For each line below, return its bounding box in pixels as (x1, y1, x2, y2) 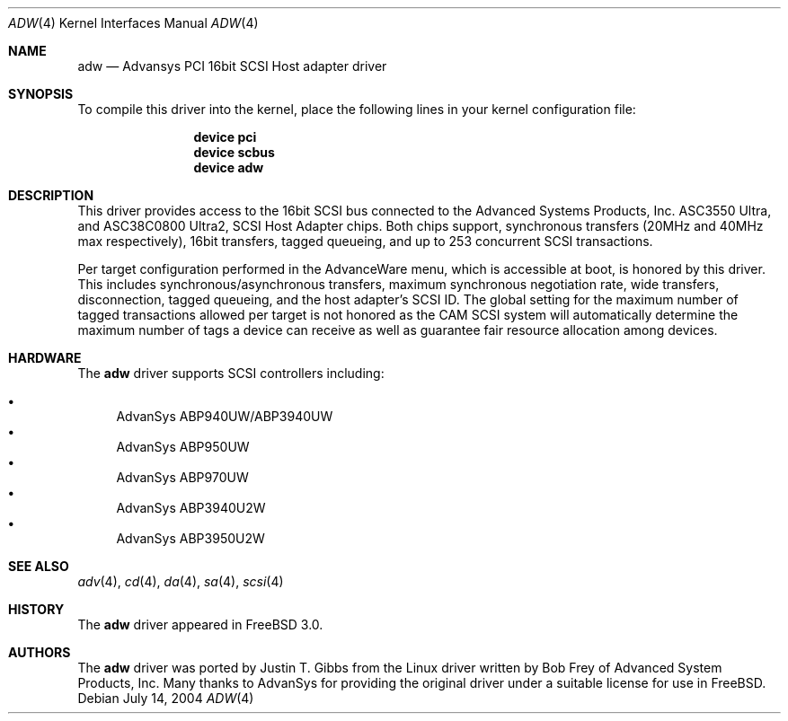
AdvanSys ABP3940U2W (116, 500, 266, 515)
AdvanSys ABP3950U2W (116, 531, 265, 546)
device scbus (193, 145, 275, 160)
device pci (193, 129, 257, 145)
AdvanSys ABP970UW (116, 470, 249, 485)
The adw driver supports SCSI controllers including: (77, 365, 385, 381)
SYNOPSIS (8, 86, 74, 101)
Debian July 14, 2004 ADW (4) (77, 690, 254, 706)
